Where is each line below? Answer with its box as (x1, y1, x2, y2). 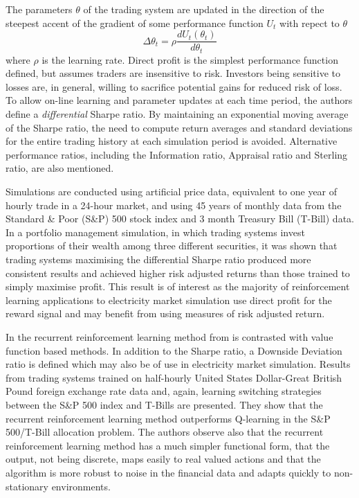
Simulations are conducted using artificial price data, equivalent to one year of (6, 184, 338, 199)
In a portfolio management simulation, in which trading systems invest (6, 224, 305, 239)
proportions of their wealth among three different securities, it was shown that (6, 238, 338, 253)
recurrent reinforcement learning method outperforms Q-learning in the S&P (6, 411, 331, 425)
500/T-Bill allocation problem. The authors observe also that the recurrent (6, 425, 324, 439)
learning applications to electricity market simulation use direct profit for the (6, 292, 332, 307)
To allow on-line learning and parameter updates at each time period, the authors (6, 93, 353, 107)
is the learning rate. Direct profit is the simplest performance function (42, 52, 338, 66)
